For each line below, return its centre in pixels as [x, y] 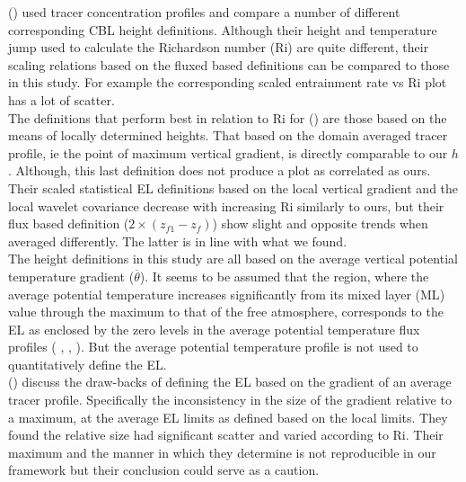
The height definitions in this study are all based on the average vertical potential [233, 259]
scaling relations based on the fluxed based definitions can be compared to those [229, 64]
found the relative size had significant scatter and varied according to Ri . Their [226, 435]
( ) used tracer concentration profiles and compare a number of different [204, 12]
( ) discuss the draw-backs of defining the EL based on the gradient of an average [230, 382]
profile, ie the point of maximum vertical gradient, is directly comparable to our [228, 152]
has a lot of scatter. [62, 99]
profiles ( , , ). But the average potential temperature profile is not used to [213, 347]
